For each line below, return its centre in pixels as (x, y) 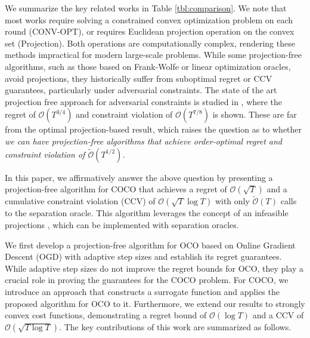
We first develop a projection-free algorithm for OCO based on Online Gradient (150, 245)
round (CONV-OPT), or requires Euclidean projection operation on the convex (150, 31)
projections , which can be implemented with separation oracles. (122, 224)
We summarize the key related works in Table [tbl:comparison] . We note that (146, 8)
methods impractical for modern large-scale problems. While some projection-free (153, 55)
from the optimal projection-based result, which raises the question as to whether (154, 129)
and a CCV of (278, 315)
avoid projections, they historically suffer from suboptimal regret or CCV (139, 78)
